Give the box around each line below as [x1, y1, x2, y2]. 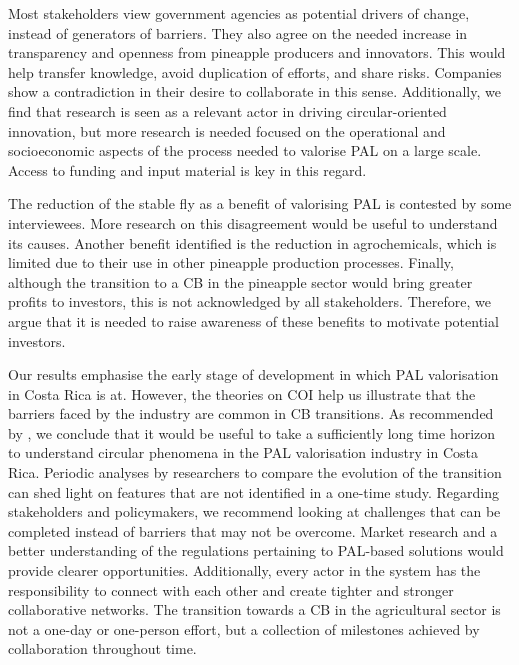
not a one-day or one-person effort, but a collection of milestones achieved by [8, 618, 480, 639]
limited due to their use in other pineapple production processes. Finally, [8, 252, 454, 273]
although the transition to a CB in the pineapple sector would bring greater [8, 271, 473, 292]
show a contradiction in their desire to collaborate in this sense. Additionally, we [8, 81, 501, 102]
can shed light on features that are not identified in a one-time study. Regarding [8, 481, 499, 502]
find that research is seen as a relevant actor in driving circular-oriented [8, 100, 447, 121]
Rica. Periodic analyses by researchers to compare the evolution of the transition [8, 462, 502, 483]
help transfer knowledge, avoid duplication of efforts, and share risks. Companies [8, 61, 502, 82]
